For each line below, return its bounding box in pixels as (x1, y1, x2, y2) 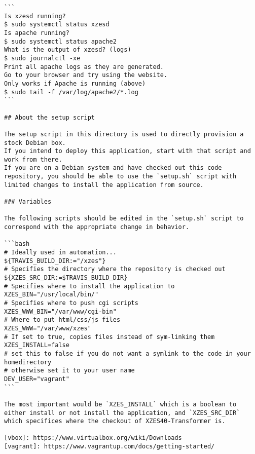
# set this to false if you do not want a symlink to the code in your (4, 350, 251, 357)
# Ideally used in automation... (4, 249, 117, 256)
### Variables (4, 198, 52, 206)
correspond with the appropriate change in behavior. (4, 223, 190, 231)
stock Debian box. (4, 139, 66, 146)
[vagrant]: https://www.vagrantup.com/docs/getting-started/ (4, 443, 215, 450)
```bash (4, 240, 30, 248)
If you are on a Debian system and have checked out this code (4, 164, 222, 172)
